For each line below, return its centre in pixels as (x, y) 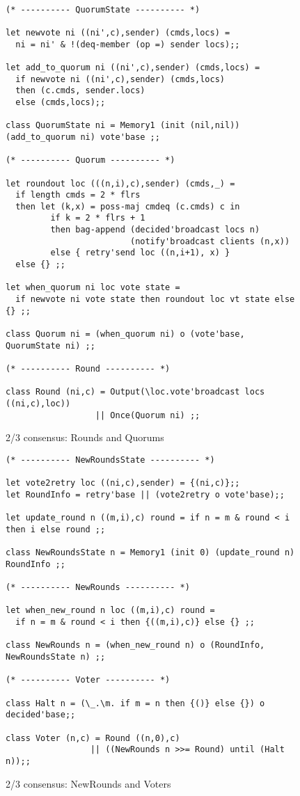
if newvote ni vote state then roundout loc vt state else (155, 300)
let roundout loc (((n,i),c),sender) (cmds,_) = (120, 183)
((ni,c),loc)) (38, 403)
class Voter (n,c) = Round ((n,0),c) (93, 738)
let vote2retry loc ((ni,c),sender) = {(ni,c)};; (123, 483)
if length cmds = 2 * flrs (78, 195)
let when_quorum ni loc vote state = (93, 288)
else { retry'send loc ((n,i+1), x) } (140, 253)
